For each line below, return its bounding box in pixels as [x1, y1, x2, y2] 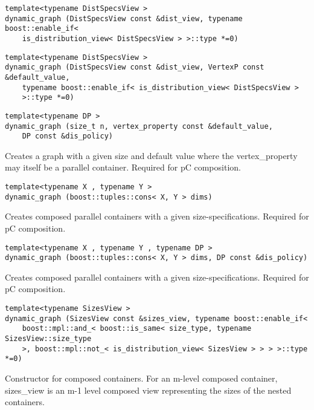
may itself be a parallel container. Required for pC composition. [5, 161, 241, 174]
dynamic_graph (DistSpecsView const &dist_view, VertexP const [5, 63, 264, 72]
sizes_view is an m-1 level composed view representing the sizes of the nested [5, 383, 292, 396]
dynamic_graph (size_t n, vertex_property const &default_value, [5, 122, 273, 131]
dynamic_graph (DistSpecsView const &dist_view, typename [5, 14, 243, 23]
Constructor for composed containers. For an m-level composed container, [5, 372, 278, 384]
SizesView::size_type [5, 334, 92, 343]
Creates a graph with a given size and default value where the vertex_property [5, 149, 298, 161]
